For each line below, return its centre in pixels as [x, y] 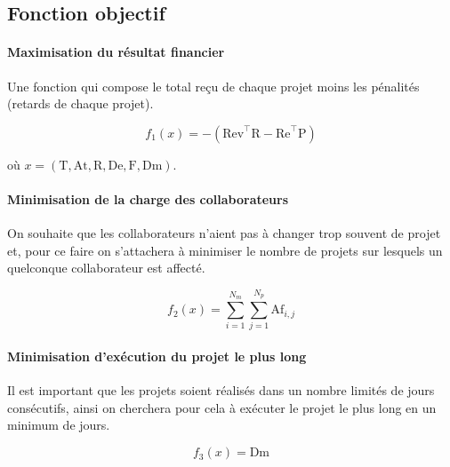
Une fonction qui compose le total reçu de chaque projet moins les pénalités [213, 86]
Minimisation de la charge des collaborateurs [148, 198]
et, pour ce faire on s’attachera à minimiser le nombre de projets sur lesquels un [225, 250]
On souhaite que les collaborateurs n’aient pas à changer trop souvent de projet [224, 233]
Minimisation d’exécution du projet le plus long [157, 356]
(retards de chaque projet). [80, 103]
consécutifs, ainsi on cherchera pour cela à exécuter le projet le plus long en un [222, 407]
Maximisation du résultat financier [116, 52]
